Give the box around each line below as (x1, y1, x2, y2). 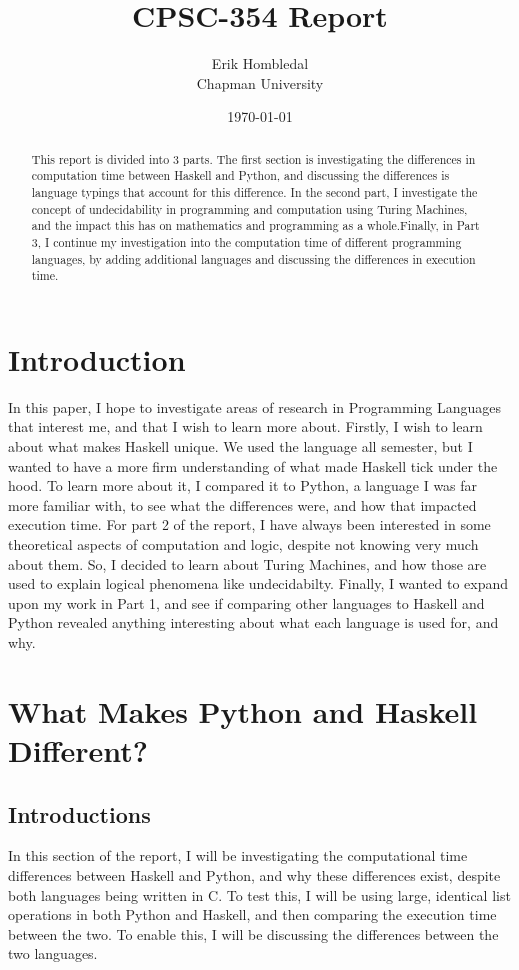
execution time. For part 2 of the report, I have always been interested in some (8, 514, 491, 535)
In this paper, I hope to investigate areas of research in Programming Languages (8, 396, 501, 417)
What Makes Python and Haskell (8, 690, 478, 731)
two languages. (8, 943, 98, 964)
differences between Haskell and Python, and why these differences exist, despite (8, 864, 501, 885)
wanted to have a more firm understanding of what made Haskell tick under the (8, 455, 498, 476)
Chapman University (196, 72, 324, 93)
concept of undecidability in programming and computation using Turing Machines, (31, 200, 468, 217)
